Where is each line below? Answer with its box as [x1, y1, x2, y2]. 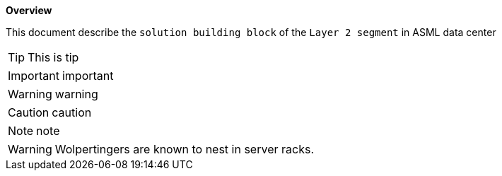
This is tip [28, 50, 79, 64]
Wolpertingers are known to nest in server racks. [54, 142, 314, 156]
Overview [6, 4, 52, 16]
